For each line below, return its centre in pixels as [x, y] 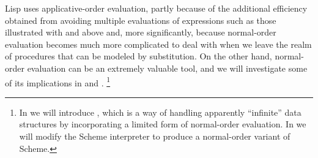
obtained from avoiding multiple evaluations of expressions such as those [141, 20]
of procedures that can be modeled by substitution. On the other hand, [139, 56]
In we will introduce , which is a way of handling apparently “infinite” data [160, 112]
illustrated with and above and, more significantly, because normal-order [141, 32]
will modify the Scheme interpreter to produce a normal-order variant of [155, 136]
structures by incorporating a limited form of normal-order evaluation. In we [163, 124]
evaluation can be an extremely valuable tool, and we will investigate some [167, 68]
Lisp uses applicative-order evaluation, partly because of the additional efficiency [156, 8]
